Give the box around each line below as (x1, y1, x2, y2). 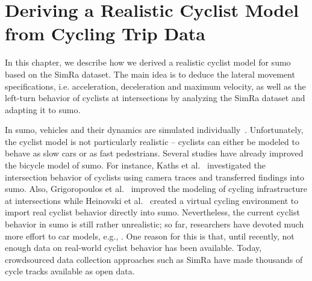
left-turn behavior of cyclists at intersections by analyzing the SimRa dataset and (5, 91, 305, 104)
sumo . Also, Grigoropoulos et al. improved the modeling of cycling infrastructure (5, 182, 307, 195)
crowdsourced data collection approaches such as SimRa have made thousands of (5, 253, 303, 265)
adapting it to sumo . (5, 103, 81, 116)
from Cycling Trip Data (5, 21, 205, 46)
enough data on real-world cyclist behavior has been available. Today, (5, 241, 262, 254)
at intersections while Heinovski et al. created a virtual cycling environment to (5, 194, 299, 206)
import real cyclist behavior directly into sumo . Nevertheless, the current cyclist (5, 206, 300, 218)
